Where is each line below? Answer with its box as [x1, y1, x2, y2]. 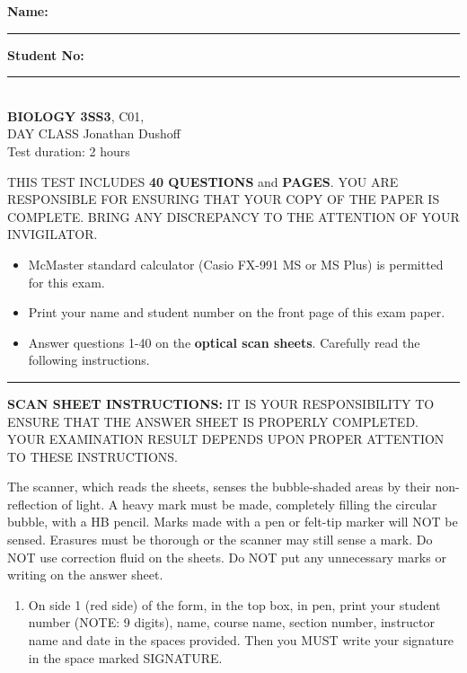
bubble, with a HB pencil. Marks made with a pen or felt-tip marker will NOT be [7, 512, 458, 531]
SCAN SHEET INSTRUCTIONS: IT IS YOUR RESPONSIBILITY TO [7, 394, 435, 412]
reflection [7, 494, 58, 513]
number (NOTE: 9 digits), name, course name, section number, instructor [28, 613, 435, 632]
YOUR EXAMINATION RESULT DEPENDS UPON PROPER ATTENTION [7, 429, 445, 448]
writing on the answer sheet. [7, 565, 163, 584]
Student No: [7, 45, 84, 64]
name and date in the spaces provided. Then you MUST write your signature [28, 631, 454, 650]
